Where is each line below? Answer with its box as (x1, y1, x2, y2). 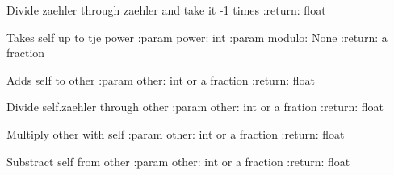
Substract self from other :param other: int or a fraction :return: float (6, 152, 350, 169)
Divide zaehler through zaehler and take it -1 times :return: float (6, 2, 326, 18)
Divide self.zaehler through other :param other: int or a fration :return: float (6, 98, 384, 115)
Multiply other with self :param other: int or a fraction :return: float (6, 125, 345, 142)
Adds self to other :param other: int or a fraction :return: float (6, 71, 315, 88)
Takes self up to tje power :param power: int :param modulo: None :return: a (6, 28, 388, 45)
